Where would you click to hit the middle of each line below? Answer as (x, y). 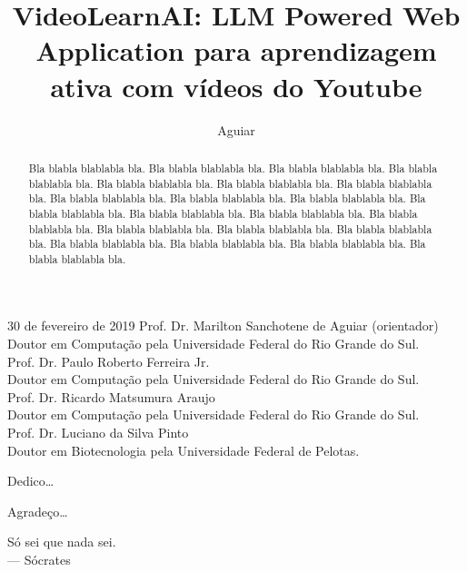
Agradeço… (38, 511)
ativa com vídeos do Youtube (236, 86)
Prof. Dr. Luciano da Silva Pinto (98, 433)
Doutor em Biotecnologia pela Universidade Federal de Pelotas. (184, 450)
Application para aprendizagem (236, 50)
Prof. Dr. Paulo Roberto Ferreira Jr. (109, 361)
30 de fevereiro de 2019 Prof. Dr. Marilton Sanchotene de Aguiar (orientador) (223, 325)
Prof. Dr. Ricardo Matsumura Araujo (111, 396)
